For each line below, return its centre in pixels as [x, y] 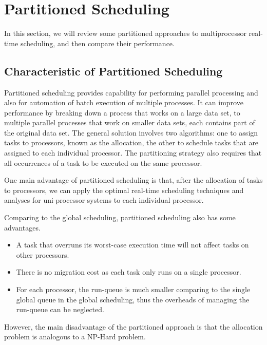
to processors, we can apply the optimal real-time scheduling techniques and [124, 190]
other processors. [43, 254]
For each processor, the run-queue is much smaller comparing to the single [133, 289]
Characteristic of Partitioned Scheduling [113, 71]
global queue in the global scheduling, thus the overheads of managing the [133, 299]
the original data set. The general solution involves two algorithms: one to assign [131, 132]
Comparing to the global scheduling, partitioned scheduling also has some [120, 217]
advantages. [22, 227]
